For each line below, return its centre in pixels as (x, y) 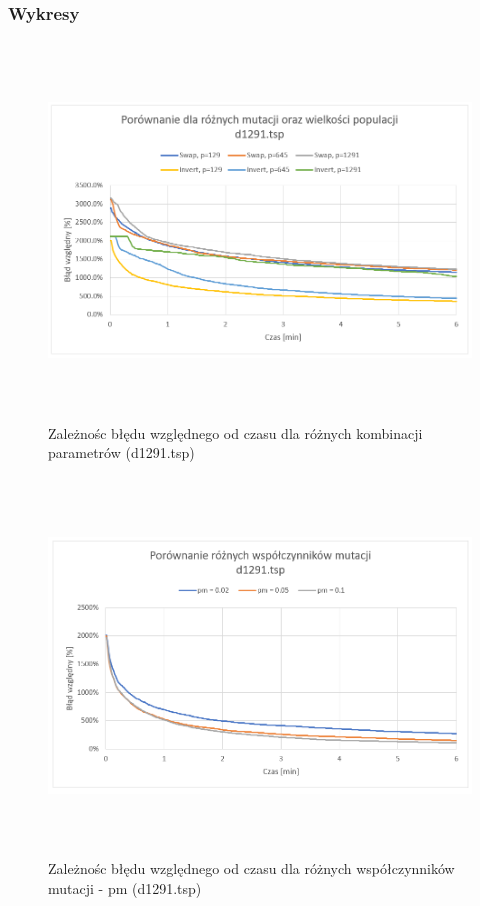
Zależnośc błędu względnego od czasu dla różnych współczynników (251, 868)
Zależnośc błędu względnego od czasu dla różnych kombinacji (235, 432)
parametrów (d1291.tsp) (121, 452)
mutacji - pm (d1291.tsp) (125, 888)
